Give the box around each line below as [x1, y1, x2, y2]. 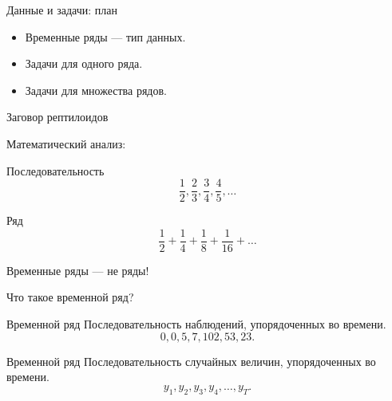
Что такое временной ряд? [6, 289, 134, 305]
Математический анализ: [6, 135, 126, 151]
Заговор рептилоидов [6, 108, 109, 125]
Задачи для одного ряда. [25, 55, 143, 72]
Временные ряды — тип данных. [25, 28, 186, 45]
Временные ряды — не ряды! [6, 261, 149, 278]
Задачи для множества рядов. [25, 81, 167, 98]
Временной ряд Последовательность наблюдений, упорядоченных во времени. [6, 316, 386, 332]
